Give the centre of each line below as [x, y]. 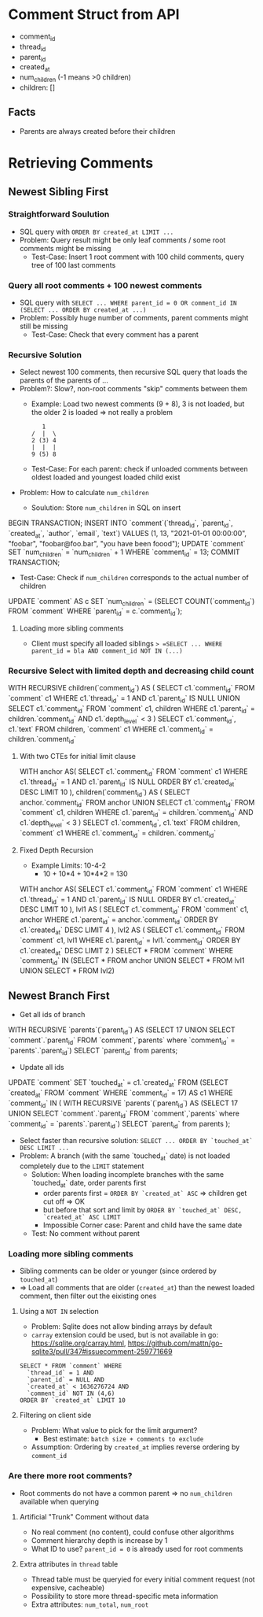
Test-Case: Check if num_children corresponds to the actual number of [134, 577]
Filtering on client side [55, 1415]
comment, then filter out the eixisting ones [88, 1296]
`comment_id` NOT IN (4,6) [71, 1394]
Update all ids [42, 1068]
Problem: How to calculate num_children [84, 493]
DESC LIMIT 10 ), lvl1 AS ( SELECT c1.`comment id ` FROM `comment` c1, [134, 910]
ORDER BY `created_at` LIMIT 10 [72, 1401]
